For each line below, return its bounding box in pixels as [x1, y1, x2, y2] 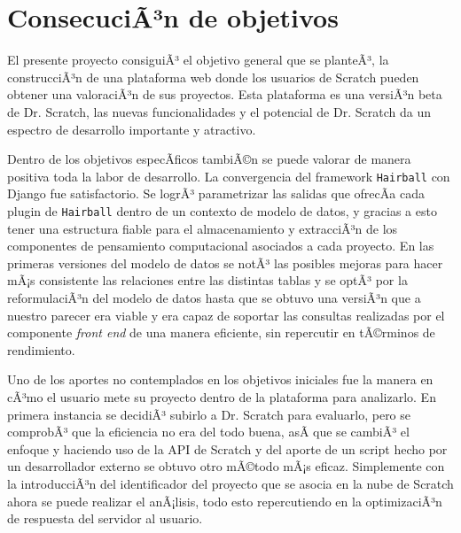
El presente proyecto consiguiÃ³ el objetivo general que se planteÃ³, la [7, 50, 389, 69]
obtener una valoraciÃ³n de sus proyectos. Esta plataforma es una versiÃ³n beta [7, 85, 442, 104]
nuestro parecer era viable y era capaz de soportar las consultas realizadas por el [7, 305, 445, 324]
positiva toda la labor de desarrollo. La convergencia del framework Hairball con [7, 166, 450, 185]
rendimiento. [7, 340, 75, 359]
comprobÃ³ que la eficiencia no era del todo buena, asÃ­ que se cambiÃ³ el [7, 422, 410, 441]
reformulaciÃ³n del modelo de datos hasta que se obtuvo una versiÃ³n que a [7, 288, 421, 306]
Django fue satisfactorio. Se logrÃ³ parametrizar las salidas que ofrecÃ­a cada [7, 184, 425, 203]
